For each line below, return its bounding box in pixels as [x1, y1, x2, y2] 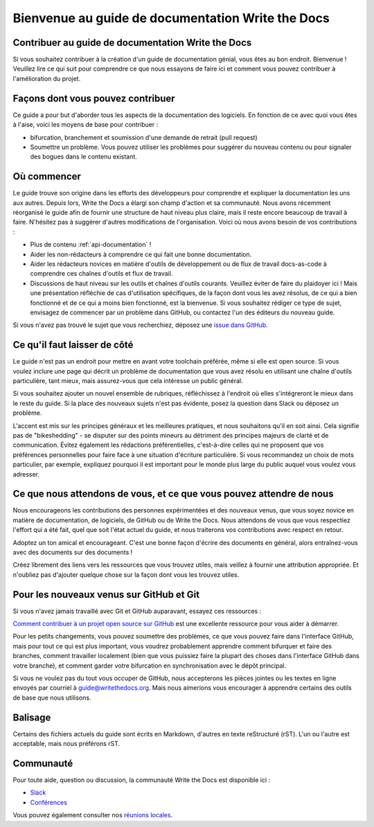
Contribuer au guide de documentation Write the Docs [12, 37, 252, 48]
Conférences [30, 798, 67, 806]
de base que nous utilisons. [12, 693, 91, 702]
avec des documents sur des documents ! [12, 548, 133, 556]
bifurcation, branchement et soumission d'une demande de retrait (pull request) [30, 133, 258, 141]
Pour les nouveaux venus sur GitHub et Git [12, 589, 200, 601]
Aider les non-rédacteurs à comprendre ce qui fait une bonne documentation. [30, 250, 252, 258]
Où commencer [12, 170, 81, 183]
